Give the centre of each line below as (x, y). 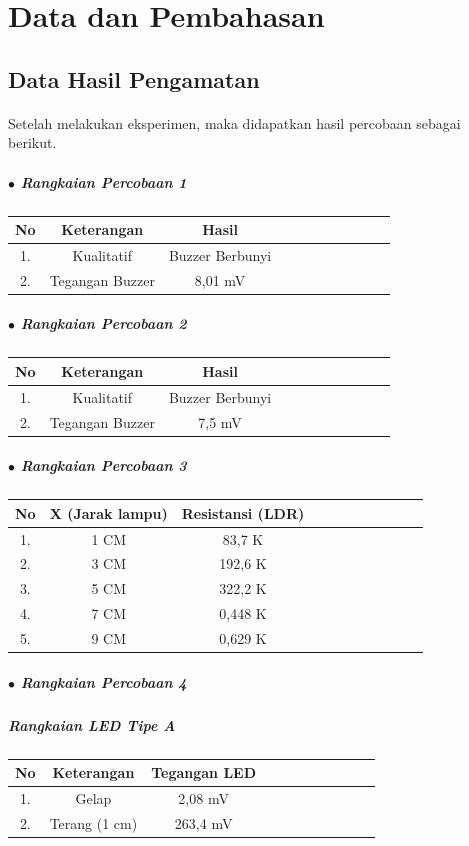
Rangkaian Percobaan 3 (103, 465)
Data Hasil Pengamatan (134, 78)
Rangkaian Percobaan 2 (103, 323)
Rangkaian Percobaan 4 (103, 681)
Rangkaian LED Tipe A (92, 724)
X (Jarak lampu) (108, 512)
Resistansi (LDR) (243, 512)
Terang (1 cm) (93, 822)
